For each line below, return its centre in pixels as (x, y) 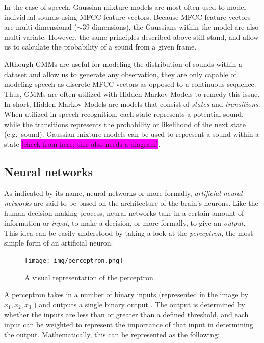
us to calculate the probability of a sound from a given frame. (100, 47)
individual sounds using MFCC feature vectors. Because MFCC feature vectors (127, 17)
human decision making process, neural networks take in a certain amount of (124, 213)
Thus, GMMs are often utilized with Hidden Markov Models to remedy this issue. (132, 94)
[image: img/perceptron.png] (74, 261)
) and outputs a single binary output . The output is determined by (139, 304)
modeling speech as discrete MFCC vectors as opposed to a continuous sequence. (130, 84)
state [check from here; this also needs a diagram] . (82, 144)
